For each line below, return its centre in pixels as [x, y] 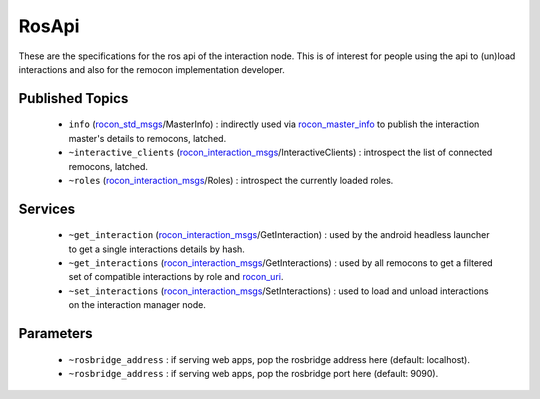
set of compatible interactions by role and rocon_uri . [176, 277]
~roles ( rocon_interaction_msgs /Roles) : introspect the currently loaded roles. [231, 180]
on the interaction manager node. [137, 305]
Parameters [55, 333]
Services [47, 208]
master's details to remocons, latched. [147, 138]
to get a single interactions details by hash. [156, 249]
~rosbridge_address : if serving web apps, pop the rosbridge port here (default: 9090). [253, 374]
